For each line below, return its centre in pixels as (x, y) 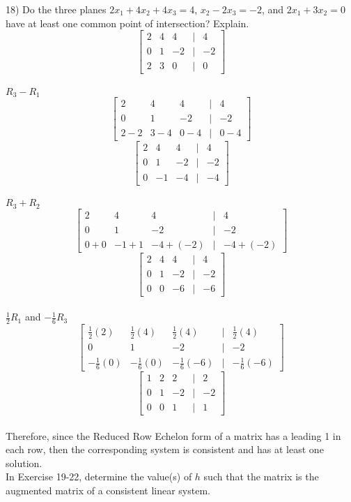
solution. (24, 463)
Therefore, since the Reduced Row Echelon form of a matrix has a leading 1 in (173, 435)
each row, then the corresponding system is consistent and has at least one (165, 449)
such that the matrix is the (261, 477)
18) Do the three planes (56, 9)
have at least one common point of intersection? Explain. (127, 23)
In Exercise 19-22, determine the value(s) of (99, 477)
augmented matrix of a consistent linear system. (108, 490)
